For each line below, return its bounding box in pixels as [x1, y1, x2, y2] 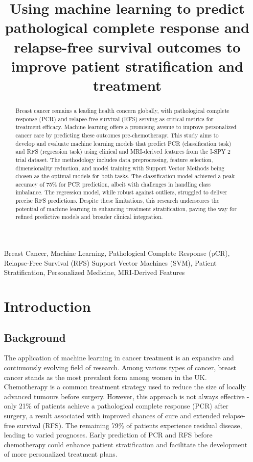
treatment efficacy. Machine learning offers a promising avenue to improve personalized [15, 123, 237, 131]
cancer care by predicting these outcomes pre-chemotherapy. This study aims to [15, 131, 219, 139]
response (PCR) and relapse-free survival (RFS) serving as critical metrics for [15, 114, 213, 123]
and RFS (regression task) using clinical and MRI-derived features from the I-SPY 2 [15, 147, 230, 156]
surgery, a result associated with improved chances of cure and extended [4, 410, 220, 421]
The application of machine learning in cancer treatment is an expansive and [4, 353, 234, 363]
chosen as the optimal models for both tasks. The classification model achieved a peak [15, 172, 235, 180]
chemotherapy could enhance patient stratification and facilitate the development [4, 439, 248, 449]
